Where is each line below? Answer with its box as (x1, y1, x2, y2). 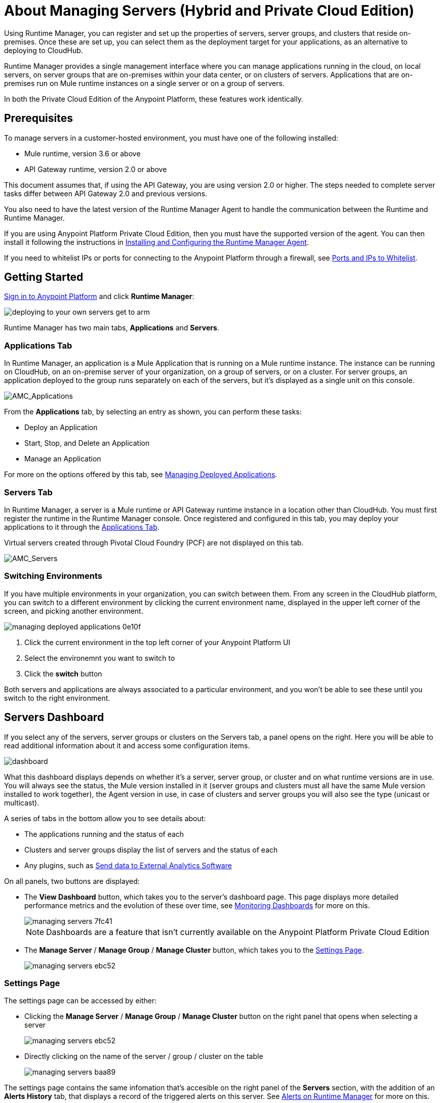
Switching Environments (4, 571, 102, 581)
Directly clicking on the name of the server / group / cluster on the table (24, 1052, 263, 1061)
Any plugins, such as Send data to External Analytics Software (24, 861, 232, 870)
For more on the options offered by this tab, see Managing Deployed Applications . (4, 470, 277, 479)
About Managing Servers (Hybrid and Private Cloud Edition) (4, 2, 415, 19)
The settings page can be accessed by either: (4, 996, 157, 1005)
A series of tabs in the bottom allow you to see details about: (4, 814, 206, 823)
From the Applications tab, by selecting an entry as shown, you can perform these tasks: (4, 407, 302, 416)
